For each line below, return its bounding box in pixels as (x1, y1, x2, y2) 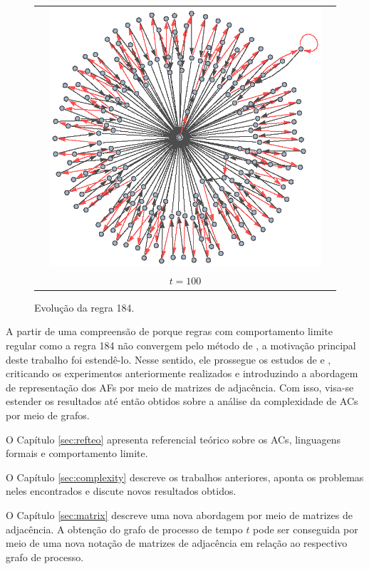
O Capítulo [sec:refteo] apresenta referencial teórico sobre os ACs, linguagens (6, 431, 341, 446)
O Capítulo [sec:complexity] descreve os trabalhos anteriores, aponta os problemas (6, 469, 364, 484)
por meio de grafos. (6, 408, 90, 423)
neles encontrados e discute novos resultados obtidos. (6, 483, 237, 498)
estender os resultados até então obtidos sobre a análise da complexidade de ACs (6, 394, 358, 409)
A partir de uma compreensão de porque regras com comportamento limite (6, 324, 333, 339)
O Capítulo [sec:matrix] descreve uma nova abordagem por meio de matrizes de (6, 507, 353, 522)
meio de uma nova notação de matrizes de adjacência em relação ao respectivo (6, 535, 348, 550)
